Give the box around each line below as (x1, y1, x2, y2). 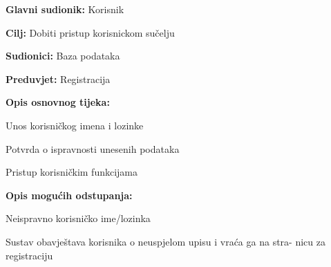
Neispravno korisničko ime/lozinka (6, 211, 151, 225)
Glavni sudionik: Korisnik (6, 2, 124, 16)
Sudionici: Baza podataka (6, 48, 120, 63)
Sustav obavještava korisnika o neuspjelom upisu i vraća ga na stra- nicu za (6, 234, 325, 248)
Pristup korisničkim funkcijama (6, 165, 138, 179)
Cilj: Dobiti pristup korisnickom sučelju (6, 25, 175, 39)
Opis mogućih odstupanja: (6, 187, 133, 202)
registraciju (6, 248, 53, 262)
